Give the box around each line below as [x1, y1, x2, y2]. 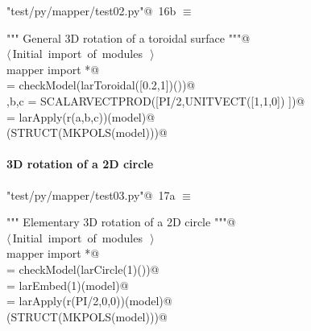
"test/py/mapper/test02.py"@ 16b [6, 2, 176, 19]
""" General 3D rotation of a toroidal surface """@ [6, 29, 251, 46]
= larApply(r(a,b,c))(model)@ [6, 108, 155, 125]
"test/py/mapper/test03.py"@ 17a [6, 186, 176, 203]
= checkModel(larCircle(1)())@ [6, 260, 160, 277]
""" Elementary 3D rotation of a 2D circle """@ [6, 213, 236, 230]
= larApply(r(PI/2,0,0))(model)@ [6, 292, 172, 309]
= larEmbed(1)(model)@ [6, 276, 129, 293]
